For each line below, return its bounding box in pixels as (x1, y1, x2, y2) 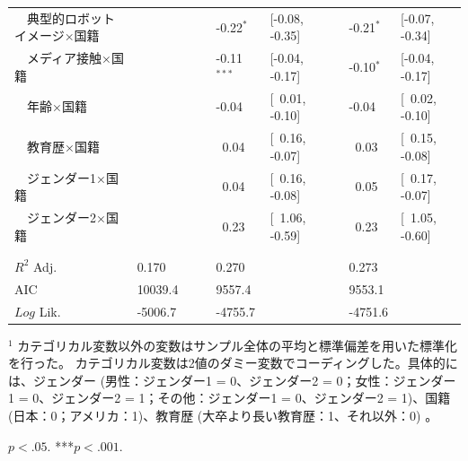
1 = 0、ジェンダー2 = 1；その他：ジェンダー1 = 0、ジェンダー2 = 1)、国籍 (8, 388, 451, 407)
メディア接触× (26, 48, 111, 67)
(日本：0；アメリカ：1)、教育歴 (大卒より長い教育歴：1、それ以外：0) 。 (8, 406, 438, 425)
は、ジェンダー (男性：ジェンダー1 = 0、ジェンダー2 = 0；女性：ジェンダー (8, 370, 456, 389)
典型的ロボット (26, 8, 115, 27)
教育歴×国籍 (26, 136, 100, 155)
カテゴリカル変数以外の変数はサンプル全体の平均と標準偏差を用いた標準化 (17, 335, 457, 354)
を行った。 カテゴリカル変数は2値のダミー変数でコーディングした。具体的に (8, 353, 458, 372)
